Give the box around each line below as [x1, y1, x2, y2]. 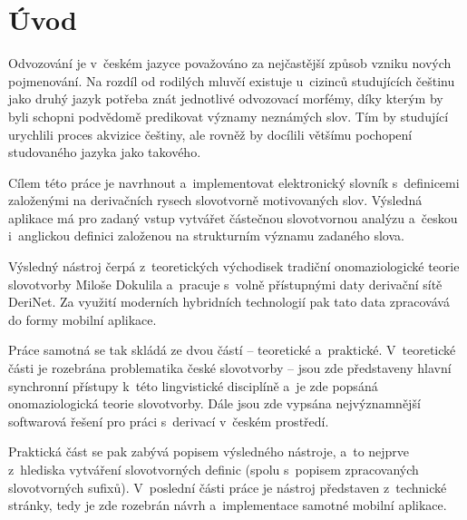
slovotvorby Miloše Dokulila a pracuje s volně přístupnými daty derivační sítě [8, 274, 443, 293]
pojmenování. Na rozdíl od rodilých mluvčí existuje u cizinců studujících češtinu [8, 71, 455, 90]
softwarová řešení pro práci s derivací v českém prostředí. [8, 411, 329, 430]
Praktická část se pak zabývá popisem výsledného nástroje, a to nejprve [8, 442, 410, 461]
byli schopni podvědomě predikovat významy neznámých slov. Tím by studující [8, 106, 449, 125]
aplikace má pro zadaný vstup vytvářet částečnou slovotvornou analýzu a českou [8, 208, 458, 227]
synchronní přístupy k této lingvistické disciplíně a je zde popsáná [8, 376, 378, 395]
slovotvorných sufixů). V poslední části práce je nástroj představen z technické [8, 477, 447, 496]
